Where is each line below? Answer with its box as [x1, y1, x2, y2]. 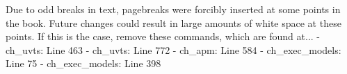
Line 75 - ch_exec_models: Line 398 [6, 56, 161, 71]
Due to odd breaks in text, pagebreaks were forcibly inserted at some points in [6, 2, 341, 16]
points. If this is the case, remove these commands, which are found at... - [6, 29, 320, 44]
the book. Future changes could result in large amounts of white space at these [6, 15, 341, 30]
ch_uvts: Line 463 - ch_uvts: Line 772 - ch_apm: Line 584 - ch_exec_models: [6, 42, 341, 57]
